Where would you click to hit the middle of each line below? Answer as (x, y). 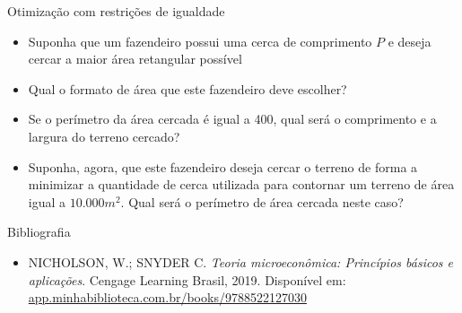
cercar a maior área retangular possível (135, 59)
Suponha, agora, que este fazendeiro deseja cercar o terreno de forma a (223, 166)
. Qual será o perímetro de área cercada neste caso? (262, 201)
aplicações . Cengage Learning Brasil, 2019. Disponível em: (187, 279)
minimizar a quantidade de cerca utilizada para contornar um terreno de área (241, 184)
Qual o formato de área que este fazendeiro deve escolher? (187, 88)
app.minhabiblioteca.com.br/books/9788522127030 (167, 297)
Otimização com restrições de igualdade (116, 11)
